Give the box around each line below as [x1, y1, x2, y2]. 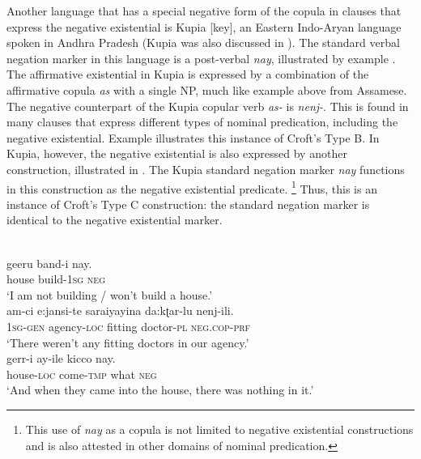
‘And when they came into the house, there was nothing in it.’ [6, 381, 314, 398]
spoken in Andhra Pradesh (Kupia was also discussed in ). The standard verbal [6, 34, 400, 51]
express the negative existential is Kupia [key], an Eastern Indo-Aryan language [6, 18, 402, 35]
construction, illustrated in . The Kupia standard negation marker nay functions [6, 160, 405, 177]
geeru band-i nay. [6, 254, 92, 271]
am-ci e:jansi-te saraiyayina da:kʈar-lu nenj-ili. [6, 302, 234, 319]
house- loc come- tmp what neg [6, 365, 157, 382]
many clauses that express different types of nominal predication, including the [6, 113, 398, 130]
